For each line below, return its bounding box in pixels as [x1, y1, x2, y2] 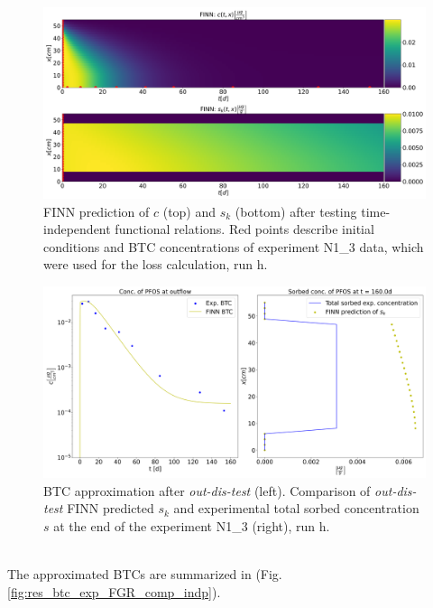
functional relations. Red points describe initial [115, 220, 374, 239]
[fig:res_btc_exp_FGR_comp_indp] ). [7, 582, 221, 601]
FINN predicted [67, 499, 154, 518]
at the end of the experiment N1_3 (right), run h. [53, 516, 330, 535]
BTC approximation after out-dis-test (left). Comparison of [43, 481, 371, 500]
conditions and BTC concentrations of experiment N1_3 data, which [43, 237, 424, 256]
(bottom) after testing [235, 201, 357, 220]
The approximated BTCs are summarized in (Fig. [7, 564, 282, 583]
